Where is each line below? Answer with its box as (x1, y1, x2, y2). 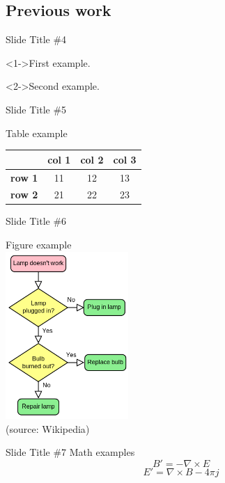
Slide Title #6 (6, 214, 67, 228)
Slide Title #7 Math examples (6, 445, 135, 459)
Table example (6, 125, 68, 140)
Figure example (6, 237, 72, 252)
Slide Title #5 (6, 102, 67, 116)
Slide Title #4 (6, 32, 67, 47)
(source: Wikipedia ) (6, 421, 90, 436)
